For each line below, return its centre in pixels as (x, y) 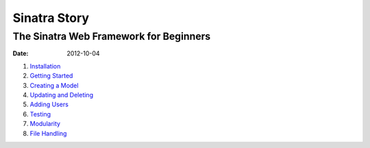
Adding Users (49, 104)
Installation (45, 66)
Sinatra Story (51, 18)
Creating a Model (54, 85)
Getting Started (51, 76)
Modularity (45, 124)
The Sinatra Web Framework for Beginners (112, 36)
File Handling (48, 133)
